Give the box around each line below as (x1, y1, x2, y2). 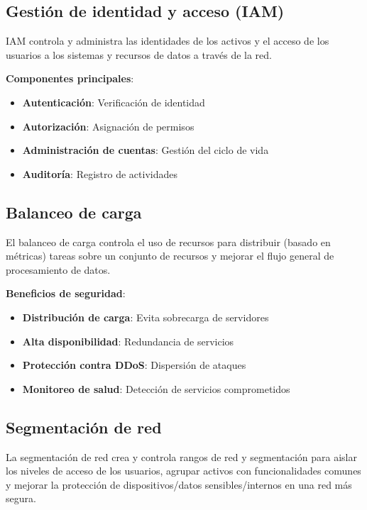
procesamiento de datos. (6, 262, 111, 277)
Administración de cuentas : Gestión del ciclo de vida (22, 143, 269, 157)
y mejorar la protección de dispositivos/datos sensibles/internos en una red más (6, 477, 352, 492)
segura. (6, 491, 36, 506)
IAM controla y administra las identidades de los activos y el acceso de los (6, 33, 329, 48)
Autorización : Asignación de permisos (22, 118, 195, 133)
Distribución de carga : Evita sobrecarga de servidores (22, 309, 269, 324)
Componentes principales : (6, 71, 134, 86)
